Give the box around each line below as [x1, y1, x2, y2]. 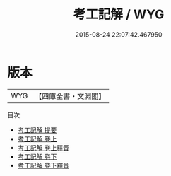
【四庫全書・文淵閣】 [35, 91, 106, 101]
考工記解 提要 [17, 125, 57, 134]
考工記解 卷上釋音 [17, 143, 69, 152]
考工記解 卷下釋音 [17, 160, 69, 170]
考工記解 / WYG [73, 6, 165, 23]
